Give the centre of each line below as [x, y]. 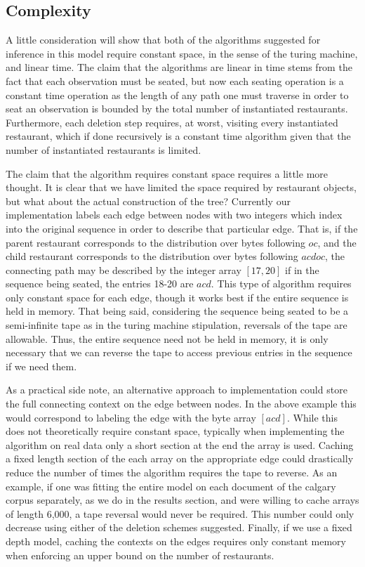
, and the [337, 242]
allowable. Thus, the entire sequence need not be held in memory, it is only [167, 338]
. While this [312, 417]
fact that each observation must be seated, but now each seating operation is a [175, 80]
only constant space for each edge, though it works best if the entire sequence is [177, 297]
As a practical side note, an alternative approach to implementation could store [177, 390]
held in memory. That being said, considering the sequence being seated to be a [177, 311]
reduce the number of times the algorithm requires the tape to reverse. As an [172, 472]
